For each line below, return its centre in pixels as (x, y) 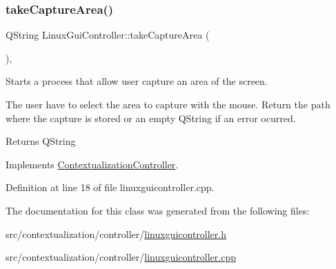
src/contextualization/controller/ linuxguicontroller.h (116, 233)
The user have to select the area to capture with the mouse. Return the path (168, 104)
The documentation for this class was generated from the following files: (158, 210)
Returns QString (41, 141)
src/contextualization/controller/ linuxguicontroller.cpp (121, 257)
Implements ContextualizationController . (92, 164)
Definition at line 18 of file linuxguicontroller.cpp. (110, 187)
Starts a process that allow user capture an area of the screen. (137, 81)
